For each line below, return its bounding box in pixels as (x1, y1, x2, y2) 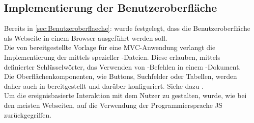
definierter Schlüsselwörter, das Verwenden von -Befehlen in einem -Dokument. (4, 61, 241, 72)
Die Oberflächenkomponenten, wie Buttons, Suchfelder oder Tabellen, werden (4, 71, 237, 81)
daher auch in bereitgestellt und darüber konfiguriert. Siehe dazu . (4, 80, 203, 91)
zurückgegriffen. (4, 109, 52, 120)
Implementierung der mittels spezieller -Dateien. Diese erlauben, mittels (4, 51, 221, 62)
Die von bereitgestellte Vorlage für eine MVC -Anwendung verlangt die (4, 42, 216, 52)
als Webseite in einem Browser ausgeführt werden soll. (4, 32, 168, 43)
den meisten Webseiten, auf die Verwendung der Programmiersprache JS (4, 99, 223, 110)
